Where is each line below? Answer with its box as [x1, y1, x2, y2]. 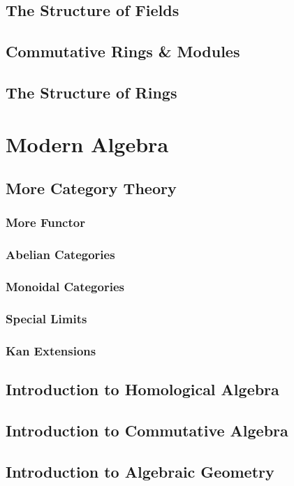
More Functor [6, 214, 85, 231]
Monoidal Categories [6, 278, 124, 295]
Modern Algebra [6, 129, 169, 158]
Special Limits [6, 309, 87, 327]
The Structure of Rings [6, 81, 177, 103]
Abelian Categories [6, 246, 115, 263]
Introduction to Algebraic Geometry [6, 460, 274, 482]
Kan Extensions [6, 341, 96, 359]
